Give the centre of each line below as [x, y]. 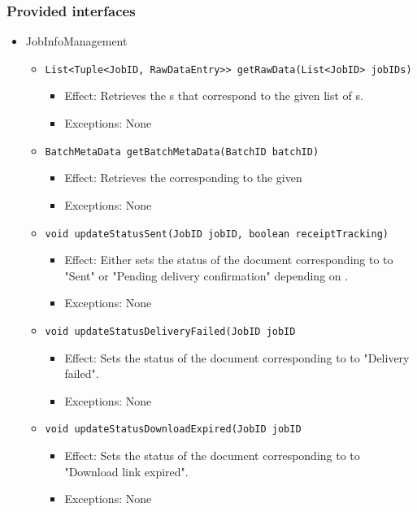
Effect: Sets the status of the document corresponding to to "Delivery [237, 357]
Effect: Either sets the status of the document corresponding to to [229, 260]
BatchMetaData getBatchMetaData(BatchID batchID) [182, 152]
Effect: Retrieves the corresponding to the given [183, 178]
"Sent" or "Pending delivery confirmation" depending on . [206, 275]
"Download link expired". [126, 471]
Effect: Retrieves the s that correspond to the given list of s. [214, 95]
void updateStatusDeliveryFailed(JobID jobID [170, 331]
